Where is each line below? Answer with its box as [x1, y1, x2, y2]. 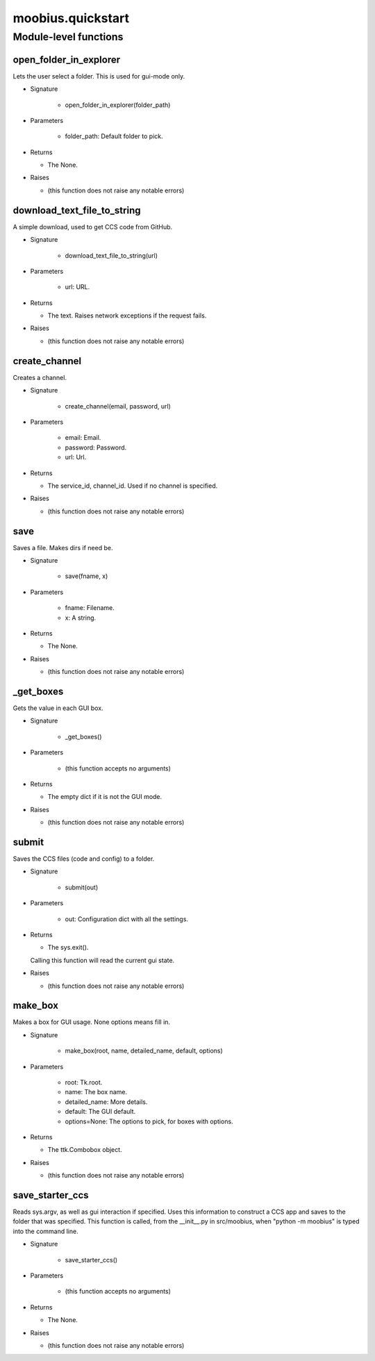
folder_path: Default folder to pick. [65, 132, 163, 140]
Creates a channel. [12, 373, 67, 381]
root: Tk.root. [65, 1078, 103, 1087]
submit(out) [65, 883, 99, 891]
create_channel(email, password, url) [65, 402, 172, 410]
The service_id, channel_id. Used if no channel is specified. [47, 481, 218, 490]
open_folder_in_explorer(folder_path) [65, 101, 171, 109]
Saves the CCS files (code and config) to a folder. [12, 855, 155, 863]
